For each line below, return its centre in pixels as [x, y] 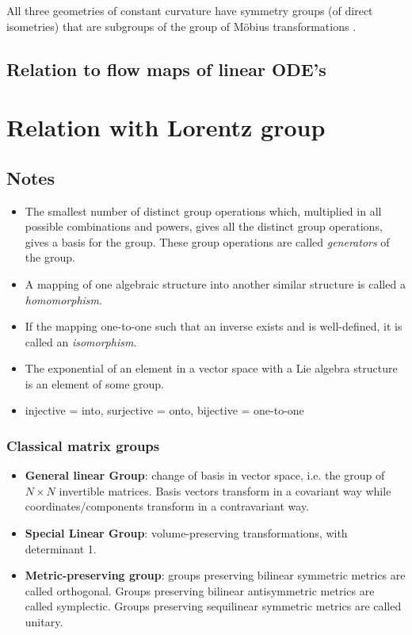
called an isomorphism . [81, 341]
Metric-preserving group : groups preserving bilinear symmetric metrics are [215, 575]
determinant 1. [61, 548]
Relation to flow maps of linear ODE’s [166, 69]
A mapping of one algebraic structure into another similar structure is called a [215, 283]
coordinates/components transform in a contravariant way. [167, 506]
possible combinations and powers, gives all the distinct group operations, [204, 226]
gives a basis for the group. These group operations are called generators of [207, 241]
